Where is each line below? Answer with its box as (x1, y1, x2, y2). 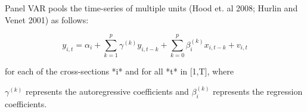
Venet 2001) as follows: (5, 13, 89, 26)
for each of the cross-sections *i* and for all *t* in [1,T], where (5, 65, 234, 77)
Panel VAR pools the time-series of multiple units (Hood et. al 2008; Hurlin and (5, 2, 298, 14)
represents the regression (213, 85, 303, 98)
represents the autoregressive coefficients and (25, 85, 189, 98)
